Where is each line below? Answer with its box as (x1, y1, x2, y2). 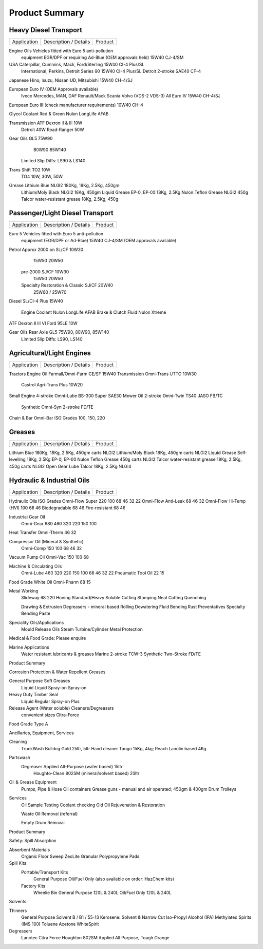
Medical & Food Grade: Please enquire (9, 635, 86, 641)
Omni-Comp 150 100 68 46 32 (21, 546, 82, 551)
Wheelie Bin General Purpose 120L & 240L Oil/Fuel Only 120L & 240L (33, 890, 171, 895)
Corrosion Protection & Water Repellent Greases (9, 669, 106, 675)
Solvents (9, 899, 27, 905)
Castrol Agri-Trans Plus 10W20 (21, 381, 83, 387)
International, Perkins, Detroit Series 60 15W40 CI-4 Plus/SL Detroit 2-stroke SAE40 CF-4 (21, 68, 201, 74)
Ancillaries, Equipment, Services (9, 730, 74, 736)
